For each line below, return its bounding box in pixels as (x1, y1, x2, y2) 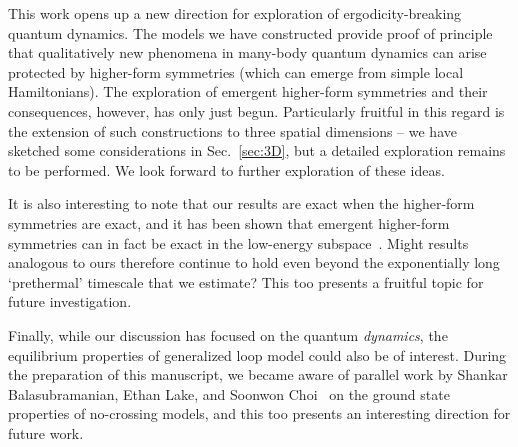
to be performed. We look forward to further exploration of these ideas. (8, 159, 445, 180)
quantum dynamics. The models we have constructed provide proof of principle (8, 22, 493, 43)
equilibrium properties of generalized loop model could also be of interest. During (8, 344, 507, 365)
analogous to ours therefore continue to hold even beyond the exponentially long (8, 252, 500, 273)
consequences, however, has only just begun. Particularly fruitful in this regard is (8, 100, 505, 121)
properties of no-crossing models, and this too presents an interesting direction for (8, 403, 511, 424)
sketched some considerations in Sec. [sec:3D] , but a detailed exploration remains (8, 140, 506, 161)
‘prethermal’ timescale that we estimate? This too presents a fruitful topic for (8, 271, 484, 292)
